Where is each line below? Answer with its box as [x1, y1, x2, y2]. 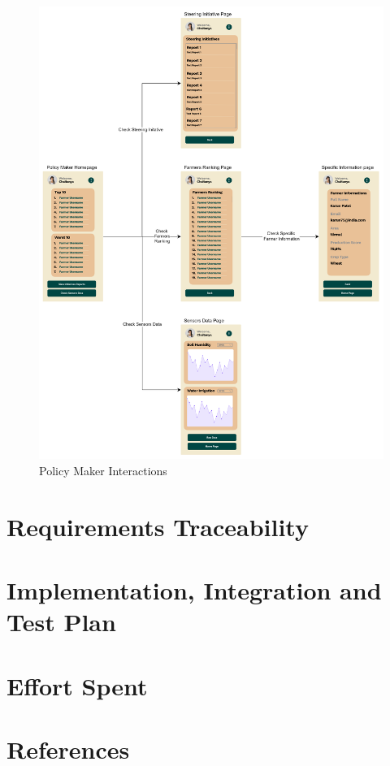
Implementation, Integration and [6, 573, 382, 607]
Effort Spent [6, 669, 148, 702]
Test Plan [6, 605, 116, 638]
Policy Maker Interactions [39, 461, 167, 478]
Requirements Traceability [6, 509, 309, 543]
